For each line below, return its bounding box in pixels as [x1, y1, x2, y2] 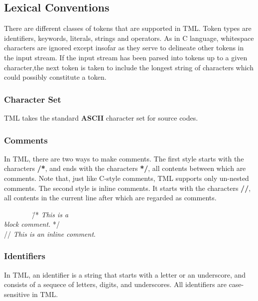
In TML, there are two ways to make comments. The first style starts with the [4, 153, 244, 163]
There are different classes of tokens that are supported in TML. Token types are [4, 23, 252, 33]
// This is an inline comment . [4, 228, 96, 239]
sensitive [4, 289, 30, 299]
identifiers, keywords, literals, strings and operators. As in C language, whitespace [4, 32, 254, 43]
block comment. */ [4, 219, 60, 229]
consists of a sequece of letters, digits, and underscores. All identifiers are [4, 279, 227, 290]
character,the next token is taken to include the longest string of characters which [4, 62, 254, 72]
